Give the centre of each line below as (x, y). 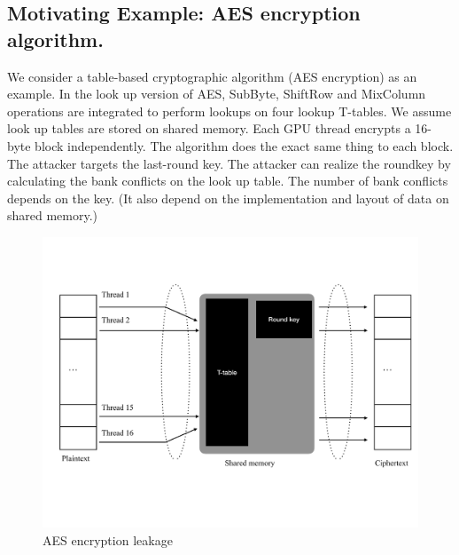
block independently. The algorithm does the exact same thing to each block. (244, 145)
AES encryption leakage (108, 540)
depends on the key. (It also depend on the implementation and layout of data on (228, 198)
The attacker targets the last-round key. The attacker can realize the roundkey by (229, 163)
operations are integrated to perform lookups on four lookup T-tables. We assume (229, 111)
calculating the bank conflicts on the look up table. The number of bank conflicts (228, 181)
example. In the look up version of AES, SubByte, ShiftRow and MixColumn (217, 94)
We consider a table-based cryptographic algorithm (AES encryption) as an (212, 76)
